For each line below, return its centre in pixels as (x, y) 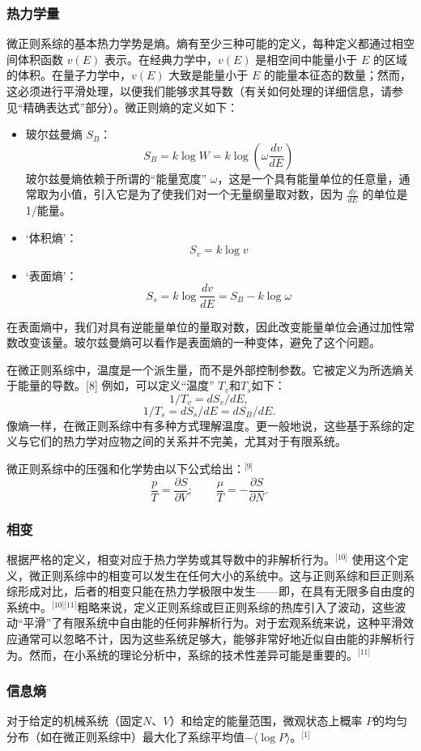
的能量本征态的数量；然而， (337, 75)
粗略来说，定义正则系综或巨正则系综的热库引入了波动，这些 (236, 606)
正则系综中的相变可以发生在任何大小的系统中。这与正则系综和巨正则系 (227, 575)
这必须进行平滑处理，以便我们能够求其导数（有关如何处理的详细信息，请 (199, 91)
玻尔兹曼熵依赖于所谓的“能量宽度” (116, 178)
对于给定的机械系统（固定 (74, 721)
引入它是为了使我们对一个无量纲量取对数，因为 (218, 194)
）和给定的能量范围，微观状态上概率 (266, 721)
